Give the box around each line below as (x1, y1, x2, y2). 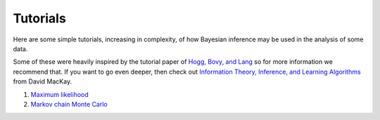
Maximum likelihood (30, 90, 89, 98)
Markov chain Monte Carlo (30, 100, 108, 108)
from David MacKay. (13, 77, 72, 86)
